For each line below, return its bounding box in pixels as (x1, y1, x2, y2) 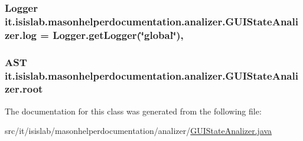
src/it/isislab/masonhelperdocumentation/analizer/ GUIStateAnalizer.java (5, 124, 272, 137)
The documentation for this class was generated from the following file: (5, 104, 262, 117)
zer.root (5, 81, 43, 96)
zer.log (5, 27, 37, 42)
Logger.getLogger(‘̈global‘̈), (53, 27, 184, 42)
